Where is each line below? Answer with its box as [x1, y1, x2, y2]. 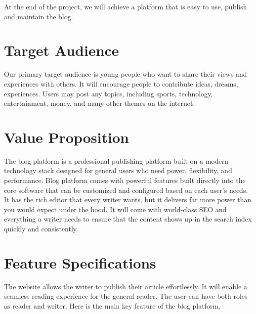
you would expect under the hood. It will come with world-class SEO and [4, 204, 227, 214]
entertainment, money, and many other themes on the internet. [4, 98, 195, 108]
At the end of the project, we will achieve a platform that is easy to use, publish [4, 1, 247, 11]
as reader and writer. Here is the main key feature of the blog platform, [4, 300, 220, 311]
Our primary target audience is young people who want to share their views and [4, 69, 247, 79]
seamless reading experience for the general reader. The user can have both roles [4, 291, 248, 301]
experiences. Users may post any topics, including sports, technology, [4, 88, 213, 98]
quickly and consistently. [4, 223, 78, 233]
